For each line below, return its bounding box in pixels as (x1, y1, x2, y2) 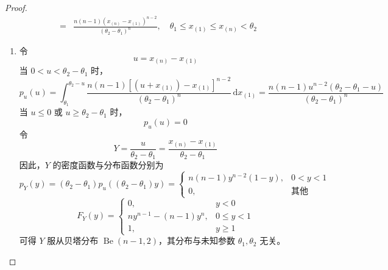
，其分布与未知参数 (158, 234, 236, 247)
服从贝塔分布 (47, 234, 99, 247)
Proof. (5, 1, 27, 13)
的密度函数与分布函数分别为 (52, 158, 164, 171)
